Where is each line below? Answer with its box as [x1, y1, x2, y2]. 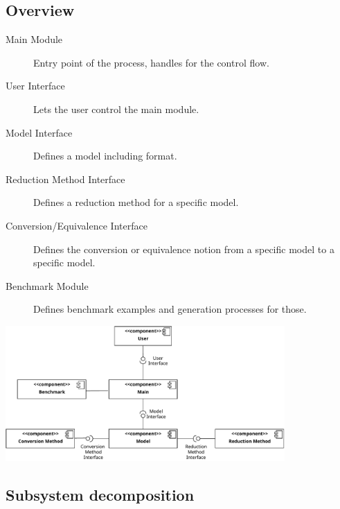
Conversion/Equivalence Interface [6, 218, 147, 232]
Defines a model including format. [33, 148, 177, 163]
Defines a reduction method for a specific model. [33, 195, 239, 209]
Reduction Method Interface [6, 171, 125, 186]
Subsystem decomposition [6, 484, 195, 506]
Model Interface [6, 125, 73, 139]
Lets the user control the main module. [33, 101, 199, 116]
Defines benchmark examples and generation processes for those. [33, 302, 307, 316]
